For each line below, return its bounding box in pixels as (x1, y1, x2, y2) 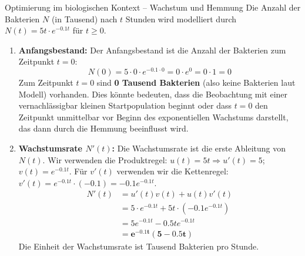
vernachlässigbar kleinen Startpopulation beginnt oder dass (18, 99, 232, 112)
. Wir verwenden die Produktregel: (42, 153, 167, 166)
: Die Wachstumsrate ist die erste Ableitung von (112, 142, 286, 154)
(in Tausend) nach (51, 12, 118, 25)
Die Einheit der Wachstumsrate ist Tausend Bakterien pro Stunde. (18, 240, 259, 252)
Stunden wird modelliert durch (125, 12, 237, 25)
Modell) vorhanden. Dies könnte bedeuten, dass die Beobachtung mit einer (18, 87, 288, 100)
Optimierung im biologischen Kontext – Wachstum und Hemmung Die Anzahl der (5, 1, 301, 13)
